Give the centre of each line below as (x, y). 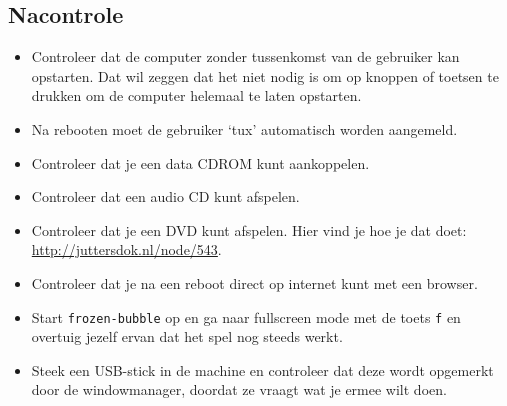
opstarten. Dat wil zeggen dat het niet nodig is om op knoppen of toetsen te (265, 75)
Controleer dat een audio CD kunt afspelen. (165, 196)
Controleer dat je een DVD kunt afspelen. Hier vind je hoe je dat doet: (249, 229)
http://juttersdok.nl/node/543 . (126, 249)
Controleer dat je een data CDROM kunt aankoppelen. (200, 162)
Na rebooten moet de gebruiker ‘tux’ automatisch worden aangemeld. (244, 128)
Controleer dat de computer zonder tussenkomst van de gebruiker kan (245, 56)
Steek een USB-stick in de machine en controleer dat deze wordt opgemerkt (262, 369)
